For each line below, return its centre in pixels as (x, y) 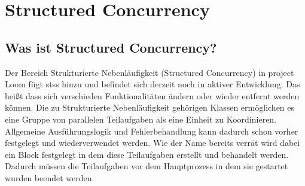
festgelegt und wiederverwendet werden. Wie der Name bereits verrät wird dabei (152, 143)
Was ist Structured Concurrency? (111, 47)
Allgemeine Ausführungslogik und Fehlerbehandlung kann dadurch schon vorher (152, 131)
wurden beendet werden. (50, 177)
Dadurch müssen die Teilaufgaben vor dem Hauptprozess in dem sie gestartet (147, 166)
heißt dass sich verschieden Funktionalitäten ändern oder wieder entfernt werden (152, 95)
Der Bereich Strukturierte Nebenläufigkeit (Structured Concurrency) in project (150, 72)
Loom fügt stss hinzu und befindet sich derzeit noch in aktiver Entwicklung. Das (152, 84)
